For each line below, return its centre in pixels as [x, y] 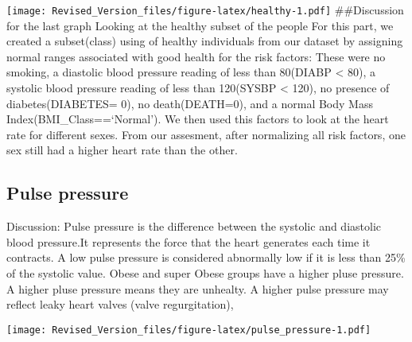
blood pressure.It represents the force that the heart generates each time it [189, 241]
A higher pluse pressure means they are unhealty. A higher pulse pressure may [198, 288]
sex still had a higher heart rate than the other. [122, 150]
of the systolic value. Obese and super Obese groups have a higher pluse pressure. [205, 272]
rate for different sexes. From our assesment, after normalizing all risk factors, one [206, 134]
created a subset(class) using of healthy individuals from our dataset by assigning [205, 41]
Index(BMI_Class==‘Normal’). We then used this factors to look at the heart [198, 119]
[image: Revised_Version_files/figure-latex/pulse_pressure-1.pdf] [189, 330]
